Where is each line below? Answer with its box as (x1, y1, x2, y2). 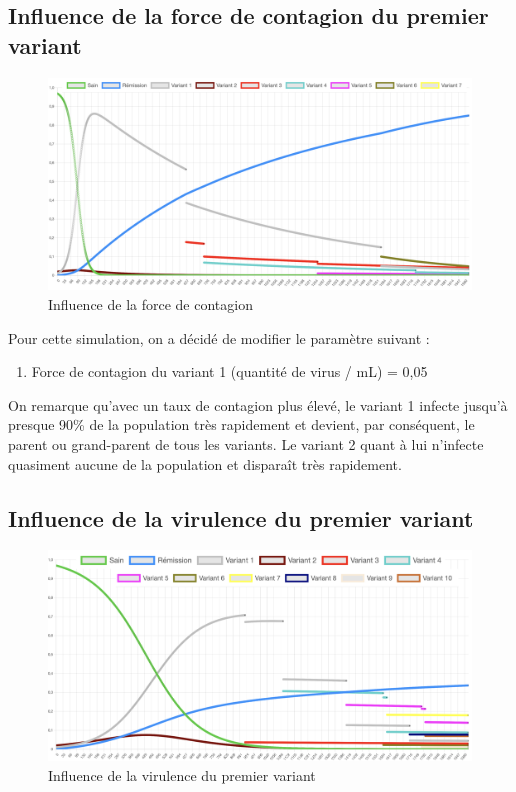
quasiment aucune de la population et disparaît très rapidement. (8, 453, 402, 474)
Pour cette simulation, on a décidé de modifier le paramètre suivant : (8, 327, 430, 348)
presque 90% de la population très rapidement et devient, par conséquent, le (8, 414, 475, 435)
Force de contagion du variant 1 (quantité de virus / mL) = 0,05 (31, 361, 428, 382)
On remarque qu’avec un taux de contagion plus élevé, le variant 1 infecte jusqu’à (8, 394, 508, 415)
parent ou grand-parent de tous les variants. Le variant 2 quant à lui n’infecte (8, 433, 484, 454)
